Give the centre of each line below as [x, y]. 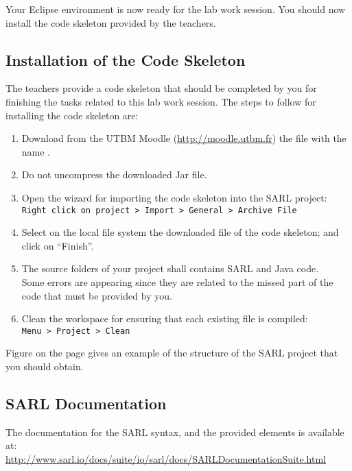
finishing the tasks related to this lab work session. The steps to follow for [161, 101]
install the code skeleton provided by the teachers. [111, 22]
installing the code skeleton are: [72, 115]
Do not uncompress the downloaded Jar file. [114, 174]
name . [36, 151]
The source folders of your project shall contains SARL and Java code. [170, 268]
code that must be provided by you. [97, 295]
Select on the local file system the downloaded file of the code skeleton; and [180, 232]
